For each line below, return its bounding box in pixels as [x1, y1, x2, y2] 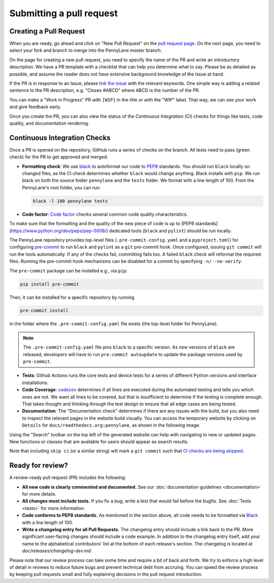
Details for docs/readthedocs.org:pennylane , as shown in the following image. [22, 422, 200, 428]
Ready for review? [9, 461, 68, 470]
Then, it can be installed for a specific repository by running [9, 294, 134, 300]
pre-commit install [20, 307, 68, 314]
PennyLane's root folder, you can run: [22, 184, 101, 190]
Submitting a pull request [9, 8, 118, 19]
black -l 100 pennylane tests [32, 198, 108, 204]
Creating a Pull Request [9, 27, 85, 36]
